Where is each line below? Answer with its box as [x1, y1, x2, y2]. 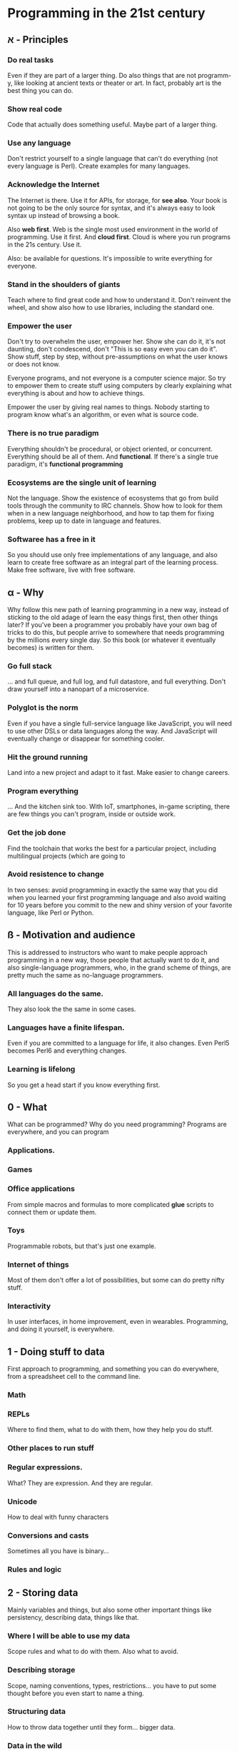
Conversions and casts [7, 1530, 89, 1540]
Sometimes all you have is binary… [7, 1547, 109, 1555]
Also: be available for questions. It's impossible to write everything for [7, 254, 213, 262]
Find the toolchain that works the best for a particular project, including [7, 844, 216, 853]
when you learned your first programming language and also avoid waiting [7, 893, 226, 901]
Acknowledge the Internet [7, 180, 100, 190]
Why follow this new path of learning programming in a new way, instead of [7, 606, 230, 614]
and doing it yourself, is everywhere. [7, 1325, 115, 1333]
